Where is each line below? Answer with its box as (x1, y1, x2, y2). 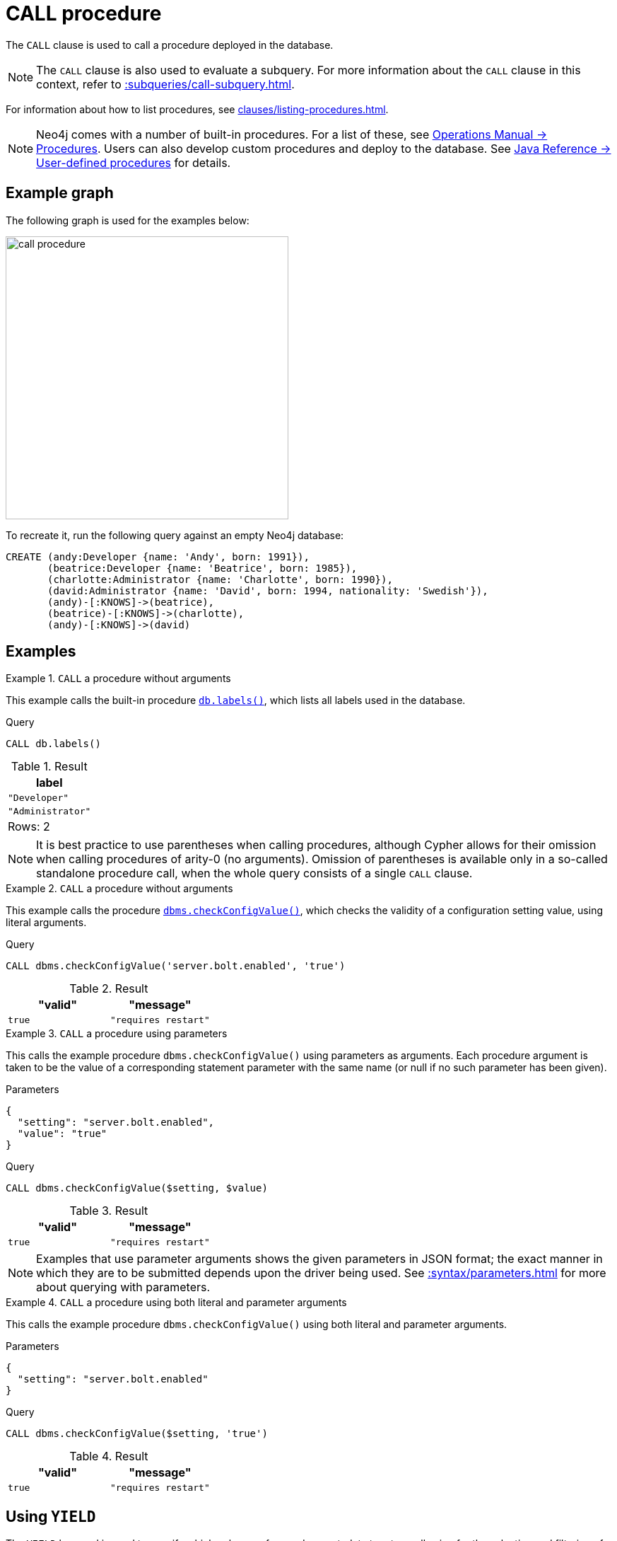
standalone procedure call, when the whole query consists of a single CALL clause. (36, 866, 473, 881)
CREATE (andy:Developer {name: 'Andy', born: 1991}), (6, 550, 310, 562)
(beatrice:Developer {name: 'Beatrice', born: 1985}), (47, 562, 358, 574)
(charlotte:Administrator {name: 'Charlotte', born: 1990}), (47, 573, 393, 585)
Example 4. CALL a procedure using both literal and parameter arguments (6, 1296, 347, 1309)
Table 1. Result (11, 759, 88, 774)
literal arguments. (6, 916, 87, 929)
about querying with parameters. (36, 1280, 211, 1295)
